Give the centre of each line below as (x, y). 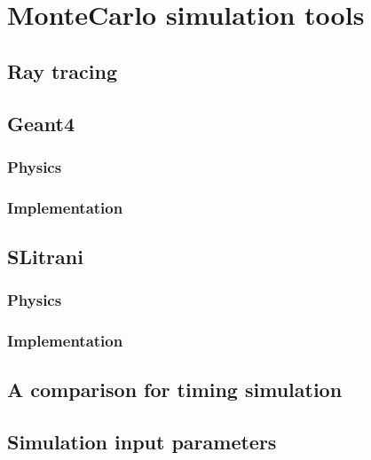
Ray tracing (62, 70)
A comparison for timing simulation (175, 390)
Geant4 (41, 123)
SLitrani (45, 257)
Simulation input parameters (142, 442)
